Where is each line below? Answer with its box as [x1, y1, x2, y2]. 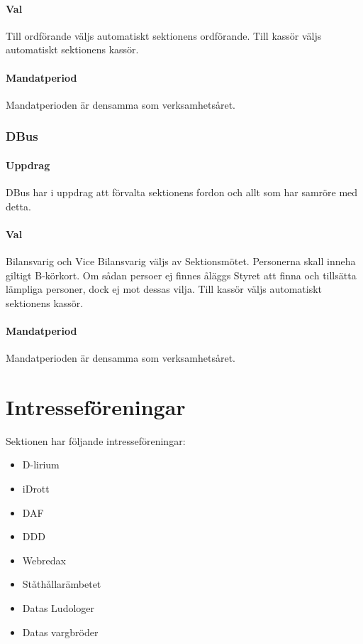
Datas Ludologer [22, 601, 95, 616]
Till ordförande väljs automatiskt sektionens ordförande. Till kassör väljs [6, 28, 322, 43]
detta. [6, 198, 31, 213]
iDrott [22, 481, 50, 496]
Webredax [22, 552, 66, 567]
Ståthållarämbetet [22, 576, 101, 591]
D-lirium [22, 457, 60, 472]
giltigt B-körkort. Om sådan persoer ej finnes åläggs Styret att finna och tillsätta [6, 267, 357, 282]
